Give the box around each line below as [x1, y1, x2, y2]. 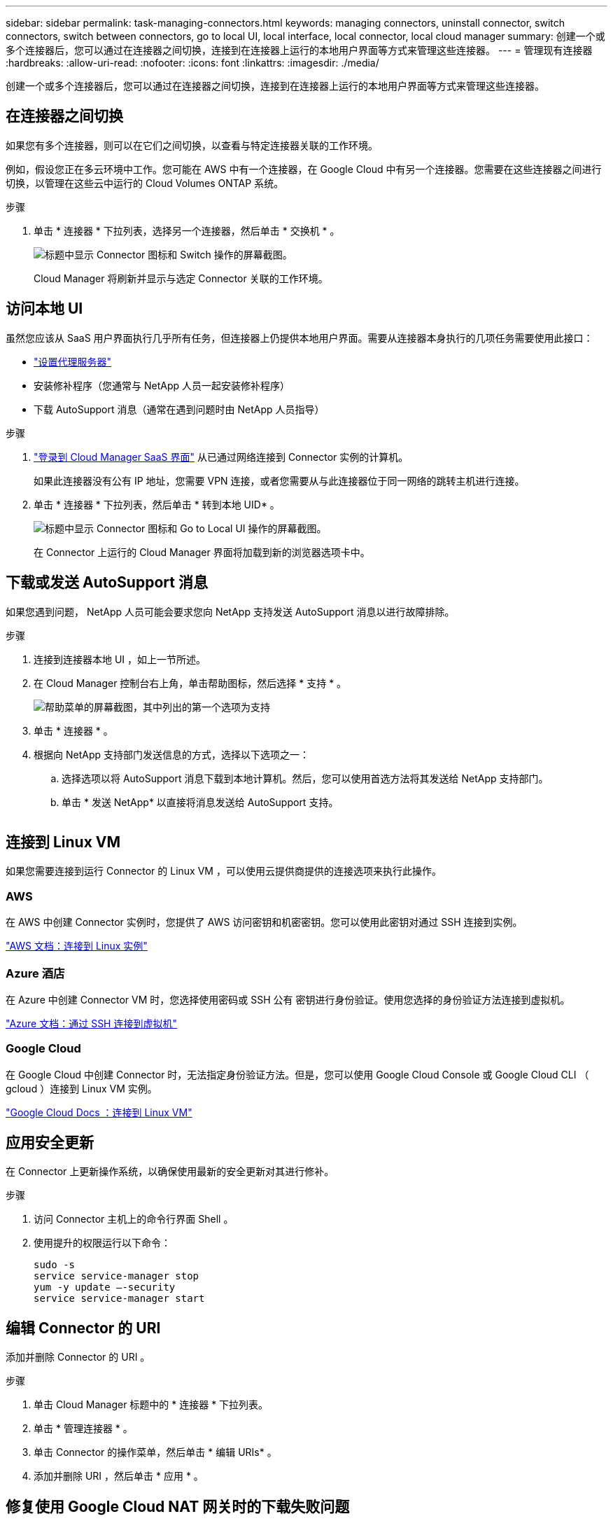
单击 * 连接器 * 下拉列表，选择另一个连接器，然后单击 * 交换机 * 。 [34, 224, 340, 237]
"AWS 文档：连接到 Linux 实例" [6, 940, 148, 952]
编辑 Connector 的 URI [6, 1319, 161, 1337]
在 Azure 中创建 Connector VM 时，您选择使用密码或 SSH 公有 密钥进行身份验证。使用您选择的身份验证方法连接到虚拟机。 [6, 993, 570, 1006]
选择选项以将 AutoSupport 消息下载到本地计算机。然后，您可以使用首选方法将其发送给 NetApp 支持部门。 [62, 772, 549, 784]
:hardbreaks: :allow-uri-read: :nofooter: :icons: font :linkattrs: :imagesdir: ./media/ [6, 57, 379, 69]
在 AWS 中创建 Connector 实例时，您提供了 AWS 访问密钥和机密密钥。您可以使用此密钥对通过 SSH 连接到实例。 [6, 916, 523, 929]
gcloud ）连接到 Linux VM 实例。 [6, 1082, 157, 1095]
